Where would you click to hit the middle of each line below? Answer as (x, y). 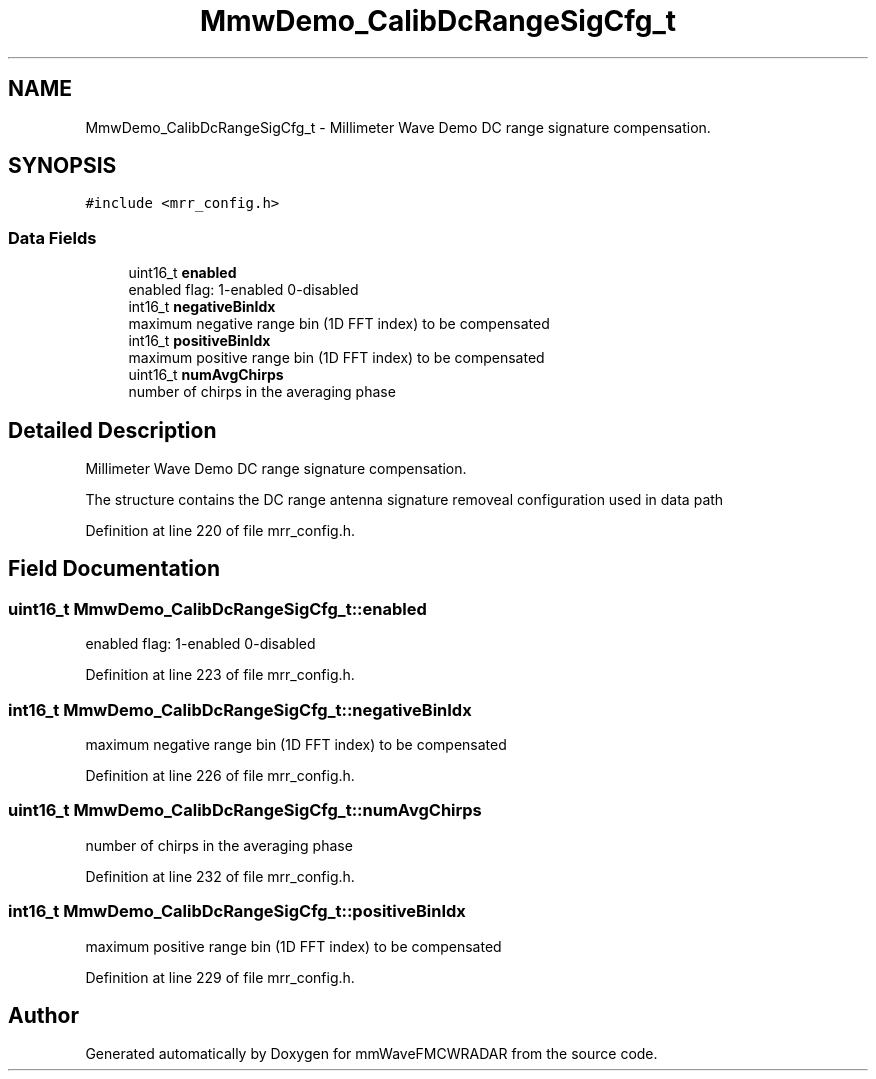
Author (43, 1015)
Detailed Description (112, 430)
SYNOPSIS (62, 166)
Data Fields (52, 237)
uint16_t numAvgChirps (206, 375)
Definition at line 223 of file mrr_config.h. (220, 675)
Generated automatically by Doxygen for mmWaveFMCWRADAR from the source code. (371, 1054)
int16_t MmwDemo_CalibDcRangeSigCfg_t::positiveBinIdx (237, 911)
